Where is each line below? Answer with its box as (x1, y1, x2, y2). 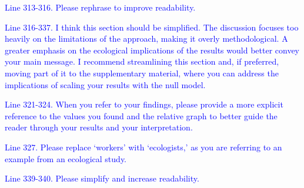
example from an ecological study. (5, 152, 127, 164)
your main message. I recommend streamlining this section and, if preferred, (5, 55, 279, 68)
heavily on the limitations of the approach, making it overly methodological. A (5, 32, 288, 45)
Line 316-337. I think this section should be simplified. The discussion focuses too (5, 21, 299, 33)
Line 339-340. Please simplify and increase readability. (5, 172, 199, 184)
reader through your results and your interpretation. (5, 121, 193, 133)
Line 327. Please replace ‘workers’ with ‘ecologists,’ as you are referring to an (5, 140, 282, 153)
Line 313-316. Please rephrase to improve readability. (5, 1, 196, 13)
